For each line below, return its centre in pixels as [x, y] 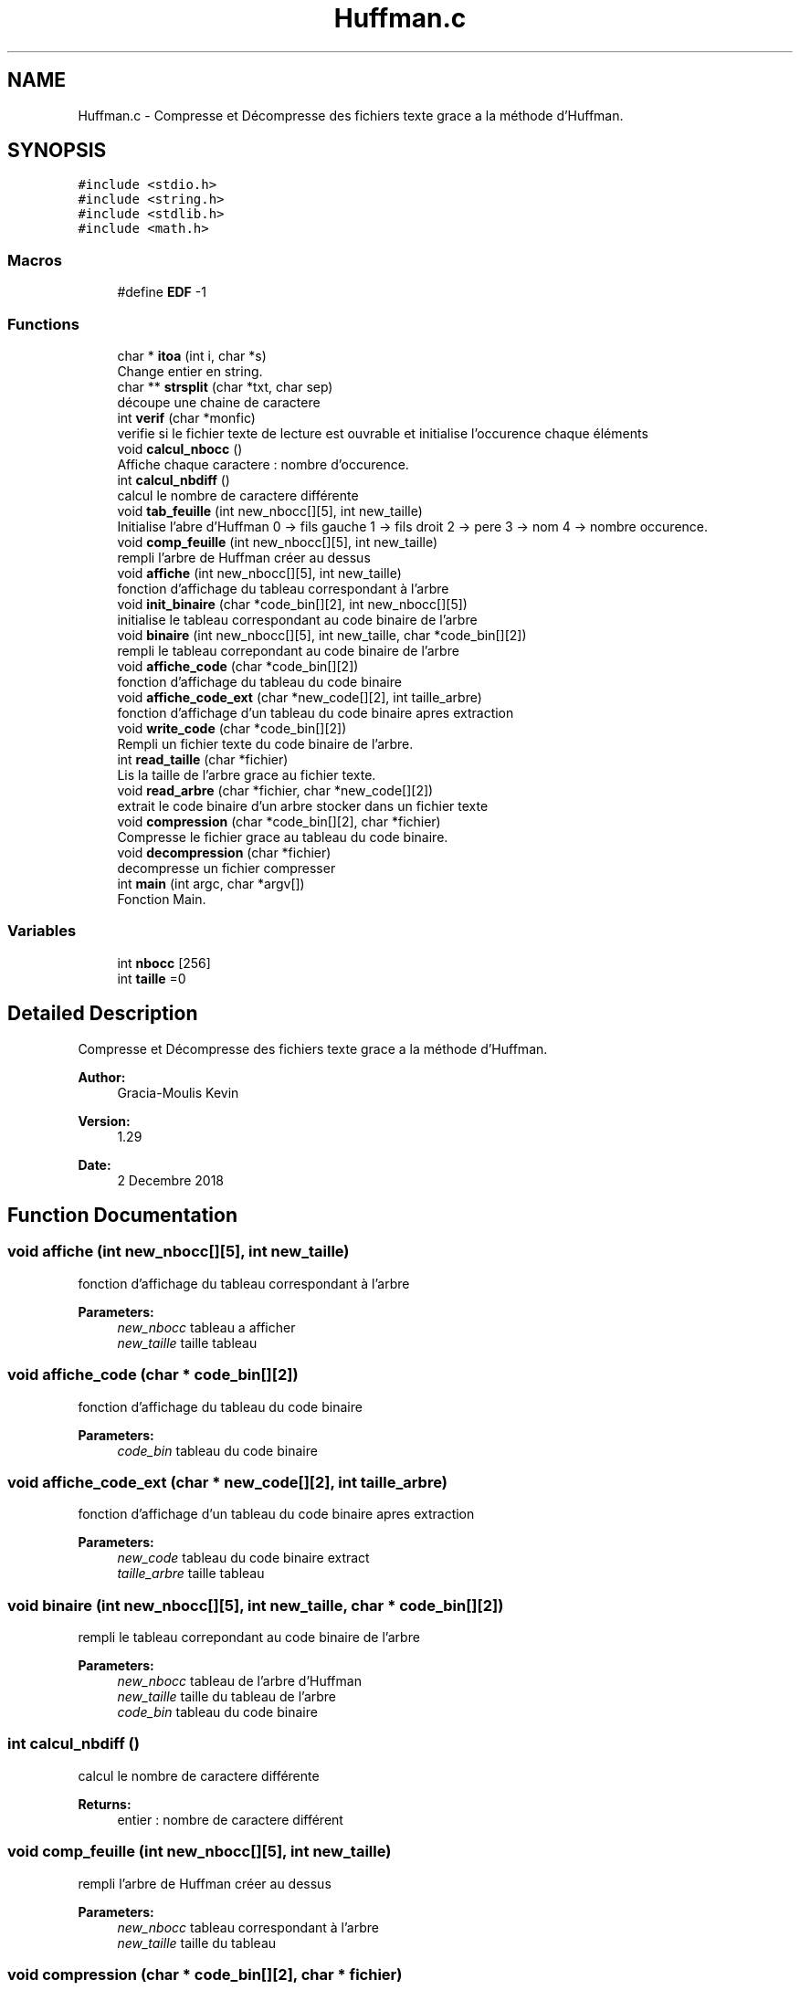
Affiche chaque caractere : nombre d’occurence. [263, 464]
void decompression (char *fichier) [224, 852]
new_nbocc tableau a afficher [206, 1327]
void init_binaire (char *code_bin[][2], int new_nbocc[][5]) [292, 604]
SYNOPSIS [57, 151]
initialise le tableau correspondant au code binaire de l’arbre [297, 619]
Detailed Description [103, 1014]
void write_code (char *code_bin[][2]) [232, 728]
